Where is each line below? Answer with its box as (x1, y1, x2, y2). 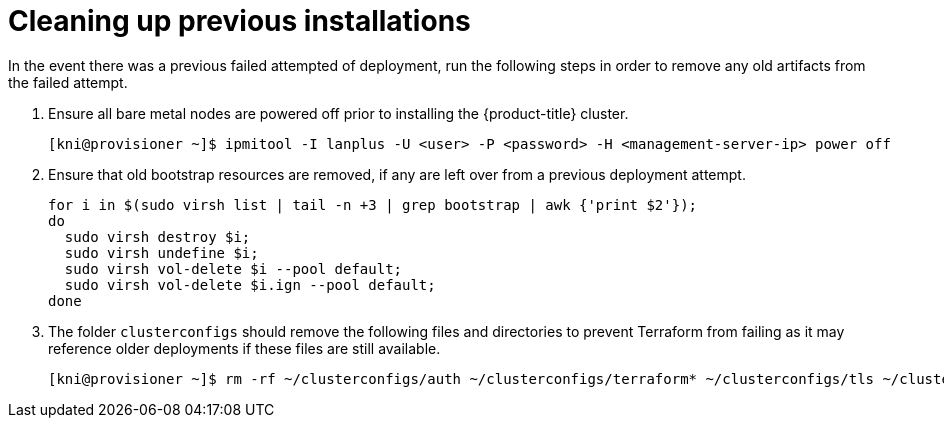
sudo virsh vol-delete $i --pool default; (64, 260, 403, 277)
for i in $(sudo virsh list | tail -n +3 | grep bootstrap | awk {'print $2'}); (48, 196, 698, 213)
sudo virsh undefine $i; (64, 244, 259, 261)
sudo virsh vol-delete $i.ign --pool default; (64, 276, 436, 293)
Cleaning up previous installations (8, 4, 471, 38)
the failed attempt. (8, 73, 128, 91)
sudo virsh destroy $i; (64, 228, 251, 245)
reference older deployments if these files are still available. (48, 339, 441, 357)
